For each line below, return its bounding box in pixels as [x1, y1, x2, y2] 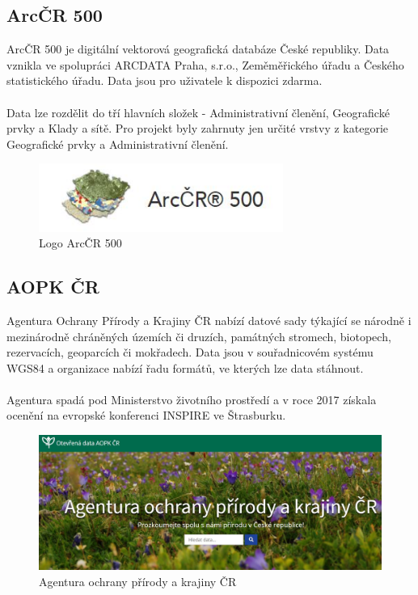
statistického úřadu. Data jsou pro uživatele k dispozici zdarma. [6, 72, 323, 89]
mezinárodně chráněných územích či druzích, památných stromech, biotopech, [6, 327, 391, 344]
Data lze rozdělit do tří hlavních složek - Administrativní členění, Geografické [6, 103, 390, 120]
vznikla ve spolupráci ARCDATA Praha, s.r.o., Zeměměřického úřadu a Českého [6, 56, 404, 73]
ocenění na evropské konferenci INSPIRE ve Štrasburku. [6, 407, 286, 424]
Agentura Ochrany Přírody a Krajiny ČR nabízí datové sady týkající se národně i [6, 311, 412, 328]
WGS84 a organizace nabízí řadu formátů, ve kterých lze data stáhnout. [6, 359, 364, 376]
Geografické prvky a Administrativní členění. [6, 135, 229, 152]
